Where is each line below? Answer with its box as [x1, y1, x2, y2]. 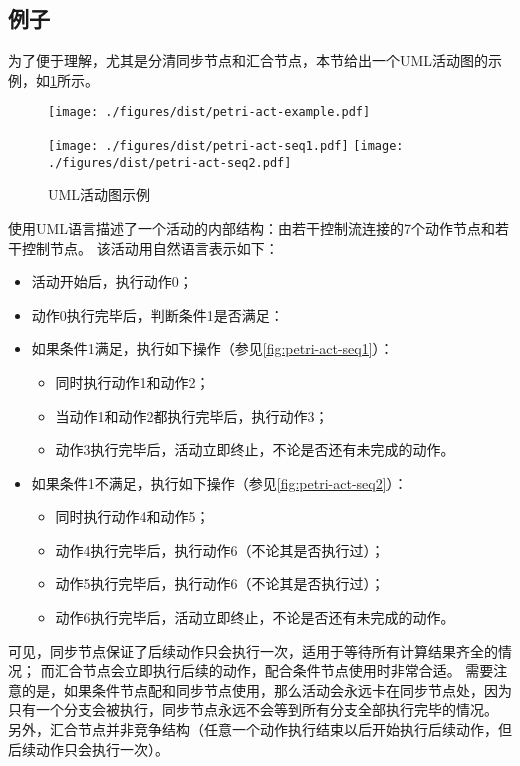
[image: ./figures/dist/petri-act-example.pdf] [48, 105, 371, 120]
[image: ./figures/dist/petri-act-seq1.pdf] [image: [48, 139, 404, 154]
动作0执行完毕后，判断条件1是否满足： [31, 304, 284, 325]
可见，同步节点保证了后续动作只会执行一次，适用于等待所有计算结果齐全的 [8, 640, 498, 661]
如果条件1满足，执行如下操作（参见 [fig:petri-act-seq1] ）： [31, 338, 394, 359]
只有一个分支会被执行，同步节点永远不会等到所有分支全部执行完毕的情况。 [8, 699, 498, 720]
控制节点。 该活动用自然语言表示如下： [21, 237, 279, 258]
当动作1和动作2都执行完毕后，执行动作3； [55, 405, 329, 426]
